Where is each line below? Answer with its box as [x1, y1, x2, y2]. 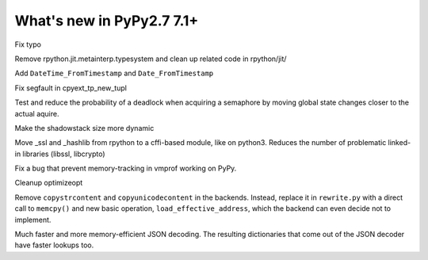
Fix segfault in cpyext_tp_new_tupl [14, 83, 127, 93]
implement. [14, 215, 52, 224]
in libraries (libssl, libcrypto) [14, 149, 106, 159]
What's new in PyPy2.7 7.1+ [14, 12, 199, 29]
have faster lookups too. [14, 240, 94, 250]
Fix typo [14, 40, 41, 49]
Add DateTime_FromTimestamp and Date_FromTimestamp [14, 68, 214, 78]
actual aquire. [14, 109, 59, 118]
